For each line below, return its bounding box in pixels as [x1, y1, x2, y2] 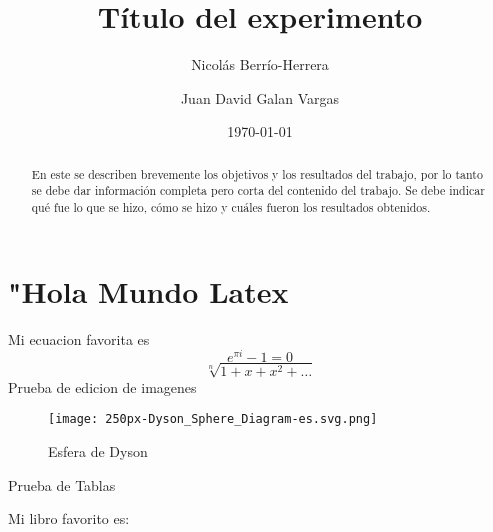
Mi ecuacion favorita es [8, 328, 150, 349]
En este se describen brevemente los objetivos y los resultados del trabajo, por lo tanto [31, 165, 483, 182]
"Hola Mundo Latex [8, 270, 289, 311]
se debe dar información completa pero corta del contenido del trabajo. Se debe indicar [31, 182, 485, 199]
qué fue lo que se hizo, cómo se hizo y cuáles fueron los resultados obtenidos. [31, 199, 431, 216]
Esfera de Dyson [48, 441, 148, 462]
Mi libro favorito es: [8, 508, 130, 529]
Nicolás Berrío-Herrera [191, 54, 329, 75]
